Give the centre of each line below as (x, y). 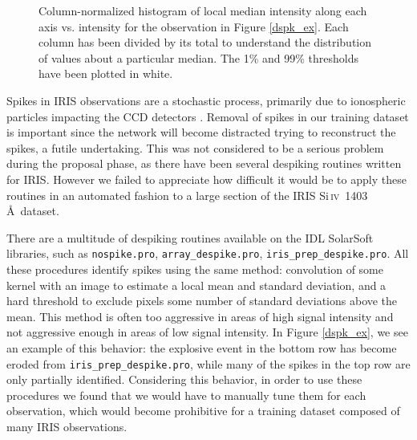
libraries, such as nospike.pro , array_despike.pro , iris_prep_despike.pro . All (208, 253)
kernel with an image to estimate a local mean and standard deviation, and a (196, 285)
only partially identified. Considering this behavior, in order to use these (184, 379)
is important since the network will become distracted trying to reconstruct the (201, 132)
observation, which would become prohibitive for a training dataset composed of (203, 411)
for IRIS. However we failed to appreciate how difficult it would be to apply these (206, 179)
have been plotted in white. (106, 73)
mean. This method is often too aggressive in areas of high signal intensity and (200, 316)
